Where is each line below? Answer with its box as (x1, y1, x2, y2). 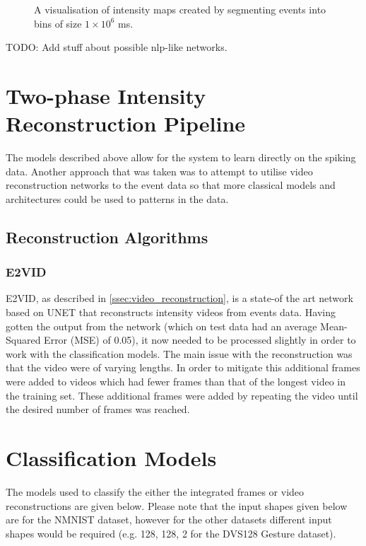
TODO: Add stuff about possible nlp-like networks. (6, 40, 228, 54)
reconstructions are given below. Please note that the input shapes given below (6, 498, 348, 513)
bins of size (34, 16, 82, 30)
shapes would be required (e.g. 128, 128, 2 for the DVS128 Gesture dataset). (6, 525, 336, 540)
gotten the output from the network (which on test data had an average (6, 318, 317, 333)
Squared (6, 332, 41, 347)
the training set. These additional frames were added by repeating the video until (6, 388, 358, 402)
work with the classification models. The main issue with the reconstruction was (6, 346, 353, 361)
